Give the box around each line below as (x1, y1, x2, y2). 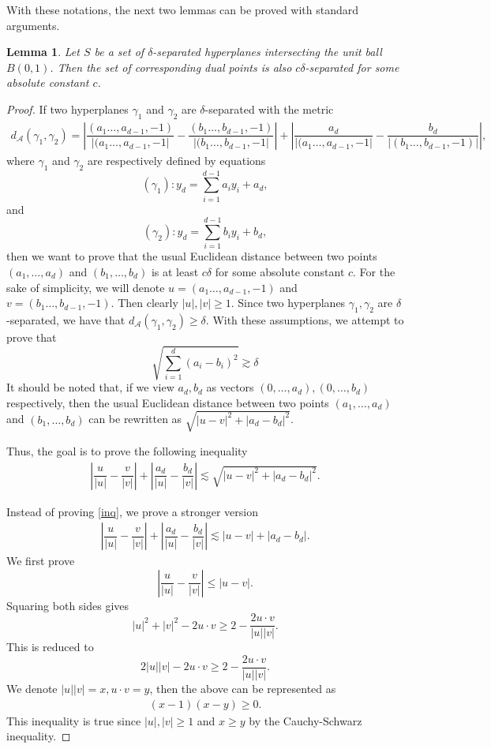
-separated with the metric (204, 100, 334, 117)
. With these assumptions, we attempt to (205, 312, 404, 328)
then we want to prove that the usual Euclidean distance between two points (6, 248, 377, 264)
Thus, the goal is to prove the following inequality (6, 442, 248, 459)
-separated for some (305, 58, 399, 75)
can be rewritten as (88, 410, 182, 427)
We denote (6, 680, 58, 697)
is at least (151, 264, 199, 280)
